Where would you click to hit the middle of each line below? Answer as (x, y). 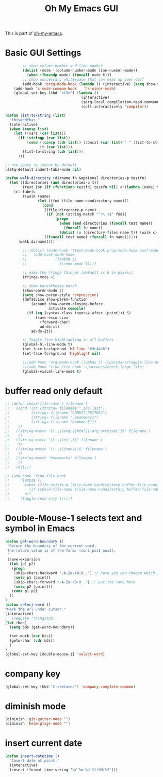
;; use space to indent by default (41, 165)
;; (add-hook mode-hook (49, 255)
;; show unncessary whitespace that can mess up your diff (83, 79)
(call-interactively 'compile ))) (115, 107)
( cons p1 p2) (24, 591)
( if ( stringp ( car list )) (44, 138)
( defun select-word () (28, 605)
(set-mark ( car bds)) (31, 636)
